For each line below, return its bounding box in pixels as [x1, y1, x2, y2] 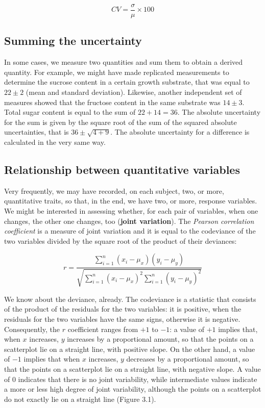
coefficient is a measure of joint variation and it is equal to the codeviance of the [4, 225, 256, 236]
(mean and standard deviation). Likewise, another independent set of [26, 87, 242, 97]
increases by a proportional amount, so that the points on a [67, 334, 254, 344]
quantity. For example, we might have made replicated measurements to [4, 66, 229, 77]
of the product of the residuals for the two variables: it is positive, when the [4, 303, 242, 314]
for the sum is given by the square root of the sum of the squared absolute [4, 116, 237, 127]
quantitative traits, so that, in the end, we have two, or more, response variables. [4, 195, 257, 206]
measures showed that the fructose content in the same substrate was [4, 96, 221, 107]
